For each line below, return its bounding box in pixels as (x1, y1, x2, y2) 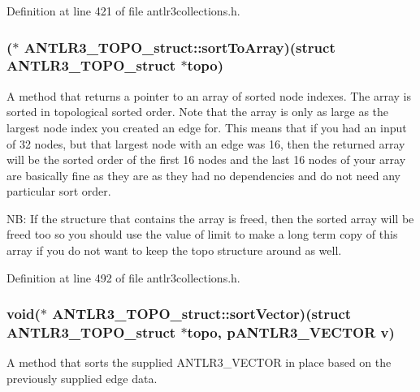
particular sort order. (6, 183, 111, 200)
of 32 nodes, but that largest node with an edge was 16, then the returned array (6, 135, 405, 152)
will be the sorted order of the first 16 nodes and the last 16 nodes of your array (6, 151, 406, 168)
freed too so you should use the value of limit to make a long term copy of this (6, 226, 398, 243)
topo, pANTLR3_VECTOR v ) (187, 322, 395, 342)
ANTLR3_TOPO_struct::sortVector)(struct (52, 304, 352, 324)
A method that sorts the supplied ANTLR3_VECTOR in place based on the (6, 354, 392, 371)
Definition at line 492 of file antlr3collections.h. (6, 269, 240, 286)
